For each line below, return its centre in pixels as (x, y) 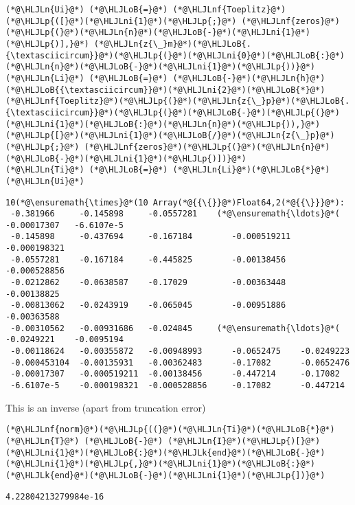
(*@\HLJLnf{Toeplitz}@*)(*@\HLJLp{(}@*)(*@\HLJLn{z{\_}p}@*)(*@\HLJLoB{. (178, 101)
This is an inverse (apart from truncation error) (106, 407)
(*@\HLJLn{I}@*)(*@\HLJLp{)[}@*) (244, 441)
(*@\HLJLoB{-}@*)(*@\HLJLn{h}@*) (249, 78)
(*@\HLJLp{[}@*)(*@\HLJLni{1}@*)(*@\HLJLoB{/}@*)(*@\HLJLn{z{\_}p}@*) (170, 136)
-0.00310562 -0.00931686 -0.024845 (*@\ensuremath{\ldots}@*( (175, 328)
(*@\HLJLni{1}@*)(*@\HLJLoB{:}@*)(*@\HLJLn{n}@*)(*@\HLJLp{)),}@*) (163, 124)
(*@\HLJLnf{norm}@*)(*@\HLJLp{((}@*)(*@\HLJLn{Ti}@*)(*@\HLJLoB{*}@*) (170, 430)
